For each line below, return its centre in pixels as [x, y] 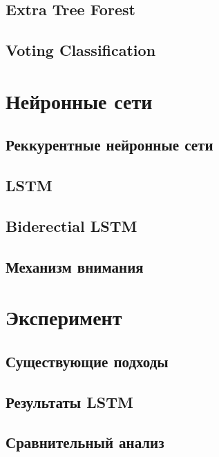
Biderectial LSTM [72, 225]
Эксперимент [64, 317]
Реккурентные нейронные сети [109, 145]
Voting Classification [81, 50]
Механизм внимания [75, 266]
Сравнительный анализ [85, 442]
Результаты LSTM [69, 401]
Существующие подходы [87, 361]
